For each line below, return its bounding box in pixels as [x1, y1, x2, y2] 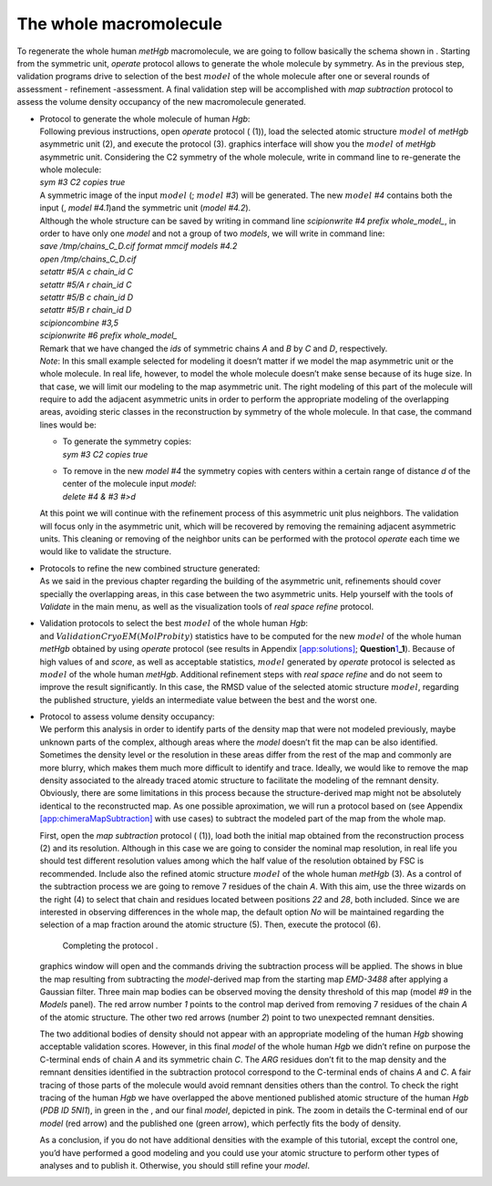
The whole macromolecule [16, 14, 223, 34]
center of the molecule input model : [62, 479, 197, 490]
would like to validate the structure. [39, 546, 172, 557]
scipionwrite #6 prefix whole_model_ [39, 330, 178, 341]
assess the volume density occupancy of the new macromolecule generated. [16, 97, 307, 108]
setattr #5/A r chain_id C [39, 279, 132, 290]
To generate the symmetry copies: [62, 436, 191, 447]
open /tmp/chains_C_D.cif [39, 253, 137, 264]
